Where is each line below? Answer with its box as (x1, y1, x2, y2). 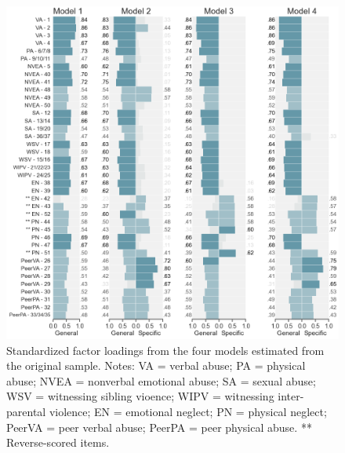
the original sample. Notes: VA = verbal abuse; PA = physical (6, 357, 306, 374)
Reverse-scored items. (6, 434, 110, 451)
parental (6, 403, 46, 419)
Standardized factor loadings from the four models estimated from (6, 342, 325, 358)
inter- (278, 388, 304, 404)
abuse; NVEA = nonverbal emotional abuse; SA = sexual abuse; (6, 372, 316, 389)
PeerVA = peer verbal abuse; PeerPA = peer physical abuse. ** (6, 418, 312, 435)
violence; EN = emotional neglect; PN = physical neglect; (49, 403, 327, 419)
